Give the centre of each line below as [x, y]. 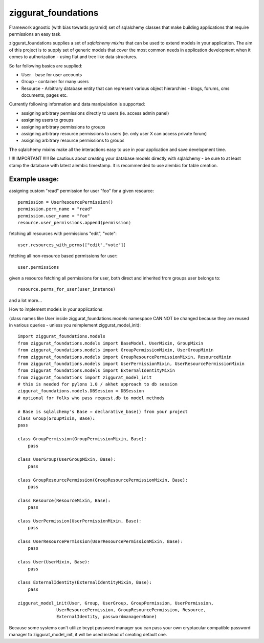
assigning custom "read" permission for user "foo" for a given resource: [81, 191]
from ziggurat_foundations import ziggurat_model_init [85, 377]
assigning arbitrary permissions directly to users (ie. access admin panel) [95, 113]
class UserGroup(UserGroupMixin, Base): [67, 460]
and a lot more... [25, 300]
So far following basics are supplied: [46, 65]
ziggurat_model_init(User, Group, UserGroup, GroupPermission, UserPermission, [116, 603]
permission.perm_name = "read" [55, 209]
